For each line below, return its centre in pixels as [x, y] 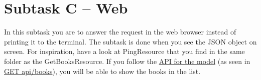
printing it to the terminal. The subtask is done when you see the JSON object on [130, 41]
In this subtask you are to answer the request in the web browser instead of [120, 32]
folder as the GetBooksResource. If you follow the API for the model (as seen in [127, 61]
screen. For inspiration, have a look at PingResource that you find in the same [124, 51]
